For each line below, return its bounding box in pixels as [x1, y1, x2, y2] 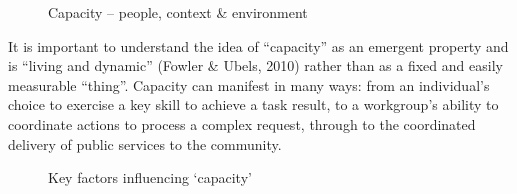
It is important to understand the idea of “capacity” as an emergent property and [8, 35, 509, 56]
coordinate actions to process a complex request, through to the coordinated [8, 113, 476, 134]
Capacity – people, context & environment [48, 2, 308, 22]
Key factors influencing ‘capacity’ [48, 167, 252, 188]
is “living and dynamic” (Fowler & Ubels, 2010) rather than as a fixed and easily [8, 55, 503, 76]
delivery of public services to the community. [8, 133, 282, 154]
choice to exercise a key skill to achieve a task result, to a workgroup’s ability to [8, 94, 499, 115]
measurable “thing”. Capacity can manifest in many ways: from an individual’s [8, 74, 490, 95]
